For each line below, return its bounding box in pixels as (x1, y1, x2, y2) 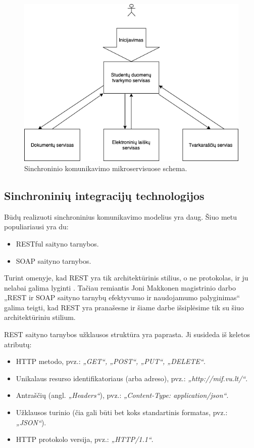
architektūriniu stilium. (4, 312, 76, 322)
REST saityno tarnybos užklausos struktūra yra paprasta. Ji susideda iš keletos (4, 329, 250, 340)
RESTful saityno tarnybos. (16, 238, 99, 249)
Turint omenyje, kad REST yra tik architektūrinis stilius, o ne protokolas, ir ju (4, 272, 248, 283)
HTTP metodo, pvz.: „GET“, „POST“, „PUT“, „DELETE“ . (16, 356, 206, 366)
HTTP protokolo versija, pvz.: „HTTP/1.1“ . (16, 434, 154, 444)
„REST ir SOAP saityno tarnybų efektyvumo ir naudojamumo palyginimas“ (4, 292, 240, 303)
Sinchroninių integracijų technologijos (4, 187, 205, 203)
